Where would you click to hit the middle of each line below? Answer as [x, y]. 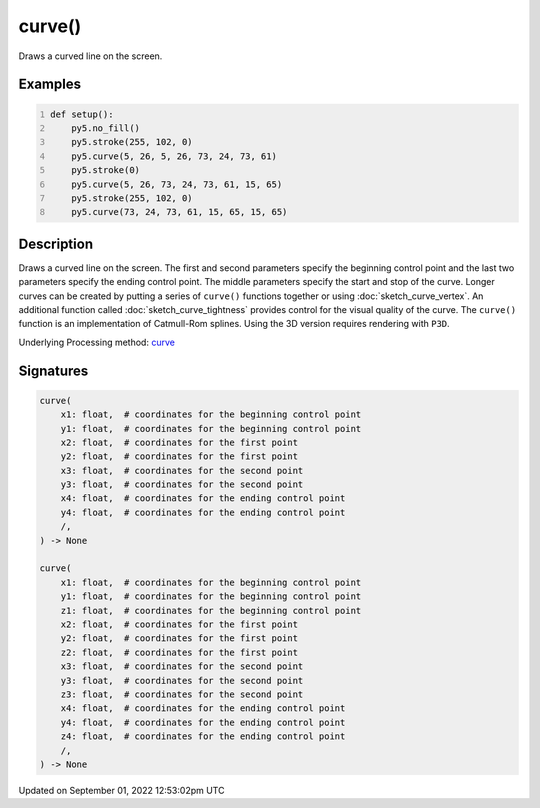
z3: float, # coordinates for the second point [182, 694]
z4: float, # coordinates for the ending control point [203, 736]
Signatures [53, 370]
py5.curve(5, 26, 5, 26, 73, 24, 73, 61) [174, 156]
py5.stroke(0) [105, 170]
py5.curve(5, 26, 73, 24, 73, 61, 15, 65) [177, 184]
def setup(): [82, 114]
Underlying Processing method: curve [96, 342]
